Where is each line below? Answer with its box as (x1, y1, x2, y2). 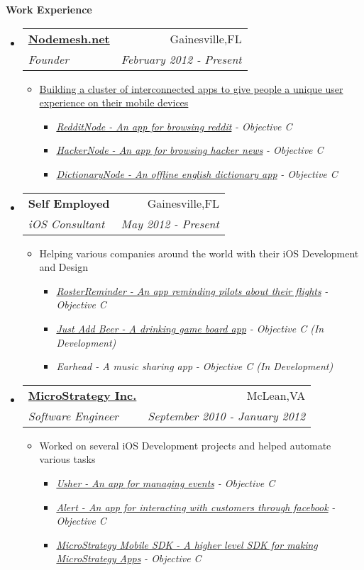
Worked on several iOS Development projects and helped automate (39, 437, 331, 452)
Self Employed (28, 194, 110, 211)
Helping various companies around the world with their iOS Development (39, 245, 359, 260)
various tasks (39, 452, 96, 466)
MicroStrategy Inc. (28, 386, 137, 403)
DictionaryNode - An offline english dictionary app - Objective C (56, 166, 338, 181)
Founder (28, 50, 70, 67)
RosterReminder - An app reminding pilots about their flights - (56, 283, 329, 298)
